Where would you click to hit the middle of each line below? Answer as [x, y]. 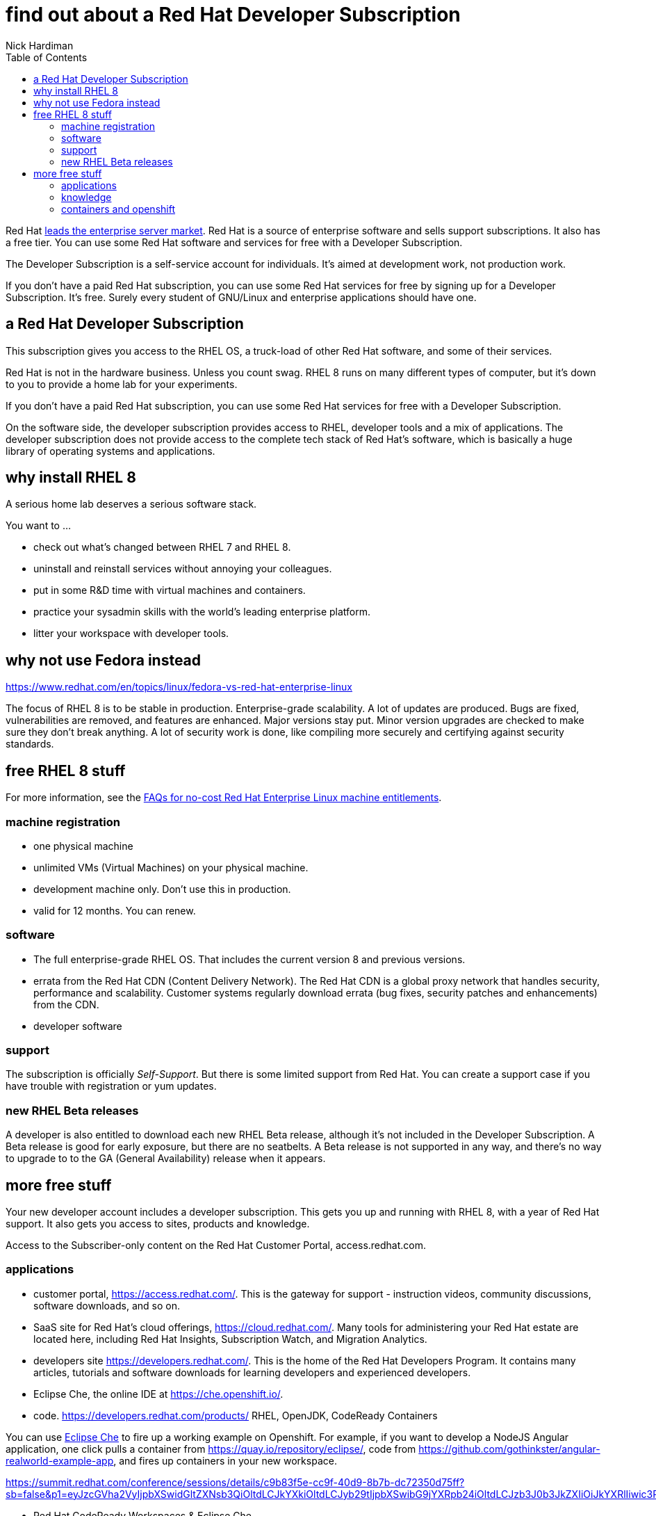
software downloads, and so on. [107, 1305]
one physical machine [83, 846]
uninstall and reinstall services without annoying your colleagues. [183, 569]
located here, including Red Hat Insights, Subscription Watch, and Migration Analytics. [230, 1339]
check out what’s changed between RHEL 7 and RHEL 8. [162, 547]
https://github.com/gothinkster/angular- [509, 1449]
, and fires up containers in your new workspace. [225, 1460]
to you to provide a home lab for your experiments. [122, 384]
